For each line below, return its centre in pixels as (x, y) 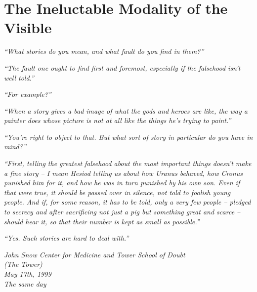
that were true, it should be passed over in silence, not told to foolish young (117, 192)
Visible (28, 27)
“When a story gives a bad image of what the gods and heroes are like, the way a (126, 110)
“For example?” (28, 94)
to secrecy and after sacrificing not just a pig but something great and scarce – (122, 212)
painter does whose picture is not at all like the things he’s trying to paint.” (118, 120)
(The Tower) (23, 264)
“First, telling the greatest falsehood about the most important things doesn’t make (128, 163)
